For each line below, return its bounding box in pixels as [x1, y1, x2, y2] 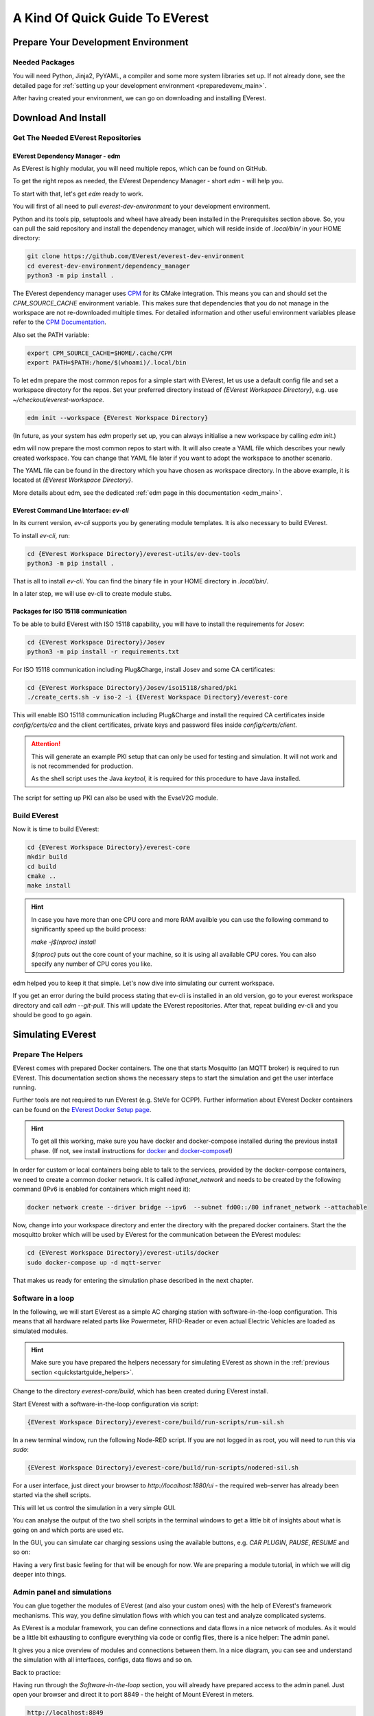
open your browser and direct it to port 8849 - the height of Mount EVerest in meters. [12, 1691, 254, 1699]
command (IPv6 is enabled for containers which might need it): [12, 1185, 191, 1194]
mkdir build [27, 853, 68, 861]
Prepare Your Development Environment [12, 36, 189, 48]
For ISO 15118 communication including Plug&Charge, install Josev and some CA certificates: [12, 666, 275, 674]
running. [12, 1083, 37, 1091]
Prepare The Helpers [12, 1050, 84, 1059]
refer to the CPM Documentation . [12, 318, 106, 326]
